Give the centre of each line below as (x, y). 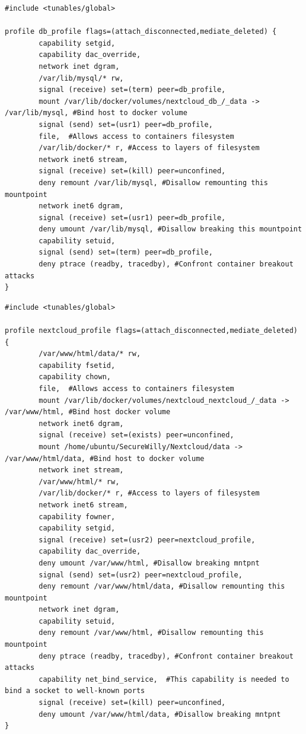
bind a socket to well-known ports (75, 691)
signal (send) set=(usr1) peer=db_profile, (126, 124)
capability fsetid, (77, 365)
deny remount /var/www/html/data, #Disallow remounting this (162, 587)
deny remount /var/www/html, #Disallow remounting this (151, 633)
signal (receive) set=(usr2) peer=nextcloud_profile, (147, 540)
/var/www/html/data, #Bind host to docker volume (105, 458)
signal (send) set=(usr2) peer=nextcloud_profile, (141, 575)
